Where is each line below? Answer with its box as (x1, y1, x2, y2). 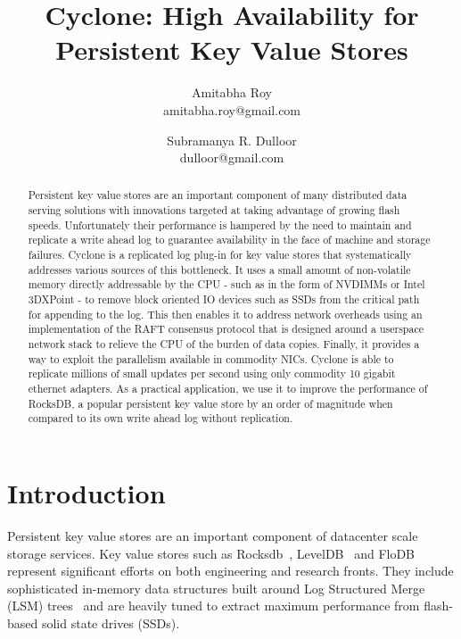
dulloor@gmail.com (179, 148, 284, 167)
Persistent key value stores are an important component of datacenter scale (7, 526, 418, 544)
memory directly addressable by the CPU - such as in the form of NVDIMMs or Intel (28, 277, 425, 292)
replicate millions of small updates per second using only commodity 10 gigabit (28, 366, 396, 381)
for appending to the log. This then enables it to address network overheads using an (28, 306, 423, 321)
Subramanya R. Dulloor (167, 130, 297, 149)
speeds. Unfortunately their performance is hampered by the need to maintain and (28, 217, 412, 232)
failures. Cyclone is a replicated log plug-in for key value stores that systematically (28, 247, 412, 262)
